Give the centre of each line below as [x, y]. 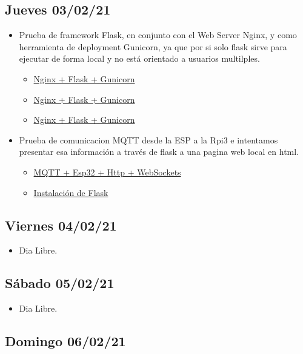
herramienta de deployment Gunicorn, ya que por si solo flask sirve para [153, 46]
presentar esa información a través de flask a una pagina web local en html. [159, 152]
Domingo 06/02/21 [65, 341]
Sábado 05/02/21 [60, 283]
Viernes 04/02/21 [61, 225]
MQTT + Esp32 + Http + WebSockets [107, 172]
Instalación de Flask [71, 192]
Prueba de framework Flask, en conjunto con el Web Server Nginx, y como [158, 35]
